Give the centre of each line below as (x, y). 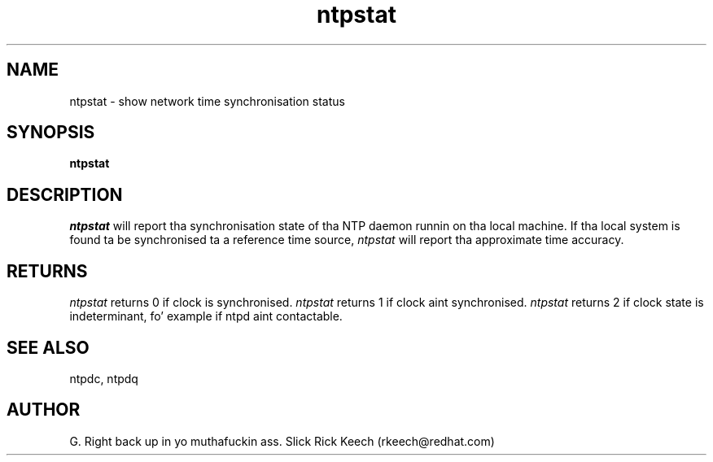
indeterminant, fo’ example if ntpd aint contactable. (206, 316)
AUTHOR (44, 410)
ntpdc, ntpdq (104, 378)
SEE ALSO (48, 347)
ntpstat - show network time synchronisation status (207, 101)
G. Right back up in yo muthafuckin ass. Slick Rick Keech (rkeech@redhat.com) (282, 441)
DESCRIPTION (65, 194)
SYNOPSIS (51, 133)
